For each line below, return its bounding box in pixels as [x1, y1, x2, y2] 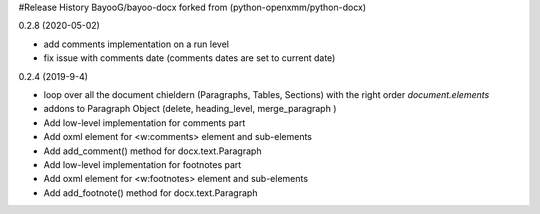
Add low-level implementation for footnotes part [43, 158, 242, 170]
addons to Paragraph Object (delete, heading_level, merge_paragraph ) [43, 103, 337, 115]
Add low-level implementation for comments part [43, 116, 246, 129]
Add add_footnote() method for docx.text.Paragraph [43, 186, 258, 199]
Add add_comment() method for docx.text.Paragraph [43, 145, 262, 157]
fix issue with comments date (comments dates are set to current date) [43, 52, 336, 64]
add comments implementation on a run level [43, 38, 230, 50]
